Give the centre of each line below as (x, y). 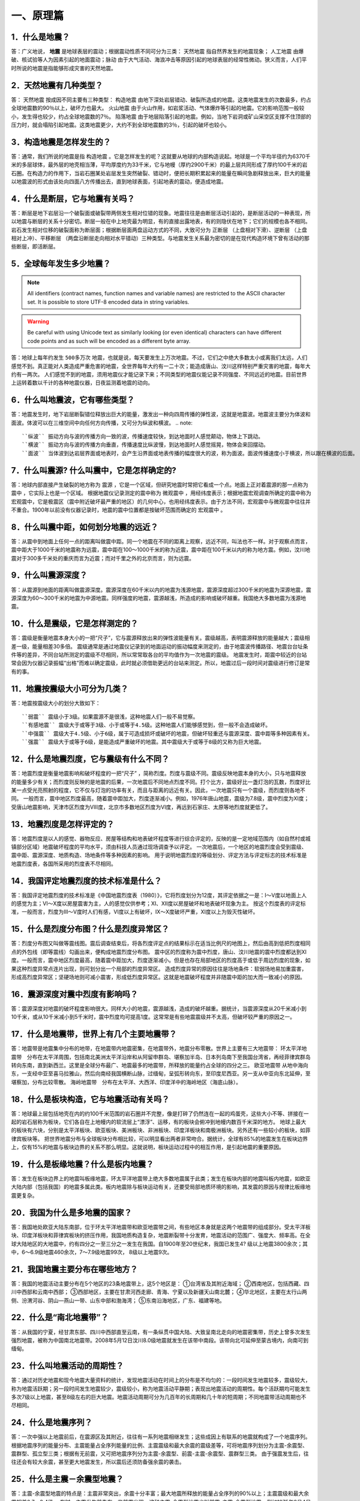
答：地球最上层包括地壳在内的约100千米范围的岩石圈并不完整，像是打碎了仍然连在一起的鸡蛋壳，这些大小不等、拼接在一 (160, 1113)
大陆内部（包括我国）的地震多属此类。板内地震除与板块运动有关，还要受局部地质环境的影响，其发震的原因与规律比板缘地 (161, 1187)
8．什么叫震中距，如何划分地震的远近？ (85, 527)
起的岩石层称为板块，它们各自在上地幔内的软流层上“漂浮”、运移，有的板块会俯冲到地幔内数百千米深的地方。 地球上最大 (159, 1122)
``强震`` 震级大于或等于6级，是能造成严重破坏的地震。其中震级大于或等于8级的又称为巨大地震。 (143, 742)
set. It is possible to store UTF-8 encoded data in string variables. (108, 302)
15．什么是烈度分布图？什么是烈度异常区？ (90, 929)
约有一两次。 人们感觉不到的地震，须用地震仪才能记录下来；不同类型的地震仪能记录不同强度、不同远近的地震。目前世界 (159, 374)
